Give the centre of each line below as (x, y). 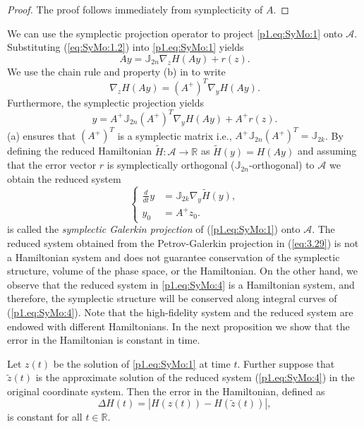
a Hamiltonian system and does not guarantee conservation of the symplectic (174, 257)
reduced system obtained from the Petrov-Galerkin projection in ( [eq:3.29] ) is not (183, 242)
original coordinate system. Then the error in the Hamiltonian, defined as (166, 391)
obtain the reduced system (64, 178)
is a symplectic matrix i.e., (175, 135)
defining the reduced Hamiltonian (80, 151)
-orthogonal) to (282, 165)
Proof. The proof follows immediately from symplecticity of (135, 9)
